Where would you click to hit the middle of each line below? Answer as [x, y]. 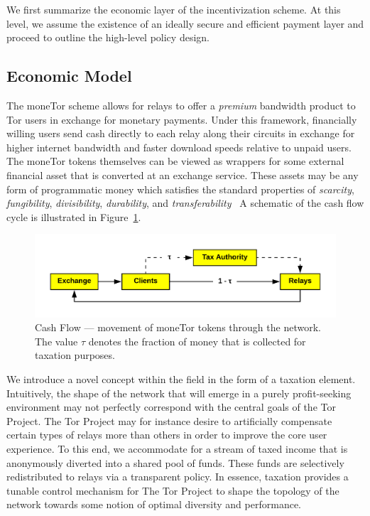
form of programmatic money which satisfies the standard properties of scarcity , [180, 189]
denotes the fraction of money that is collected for [197, 341]
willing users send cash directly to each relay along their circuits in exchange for [181, 133]
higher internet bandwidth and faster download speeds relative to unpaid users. [179, 147]
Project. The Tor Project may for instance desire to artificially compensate [169, 420]
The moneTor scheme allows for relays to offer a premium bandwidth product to [181, 105]
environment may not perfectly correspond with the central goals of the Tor [171, 407]
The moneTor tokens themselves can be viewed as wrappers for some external [175, 161]
